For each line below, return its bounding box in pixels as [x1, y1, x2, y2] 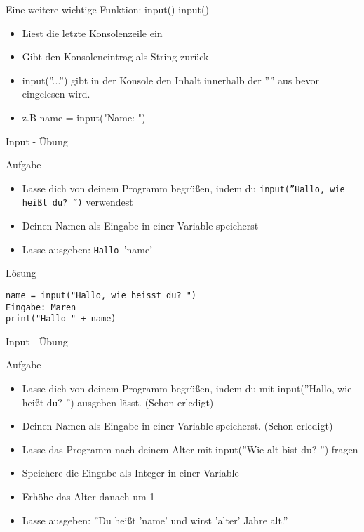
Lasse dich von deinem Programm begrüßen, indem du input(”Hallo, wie [22, 180, 345, 195]
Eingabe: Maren [6, 302, 76, 312]
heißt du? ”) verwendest [22, 194, 133, 209]
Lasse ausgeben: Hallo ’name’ [22, 241, 153, 256]
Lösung [6, 265, 36, 280]
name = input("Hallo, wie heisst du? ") [6, 290, 197, 300]
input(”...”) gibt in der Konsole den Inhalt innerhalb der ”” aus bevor [22, 72, 319, 87]
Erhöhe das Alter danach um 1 [22, 489, 155, 504]
